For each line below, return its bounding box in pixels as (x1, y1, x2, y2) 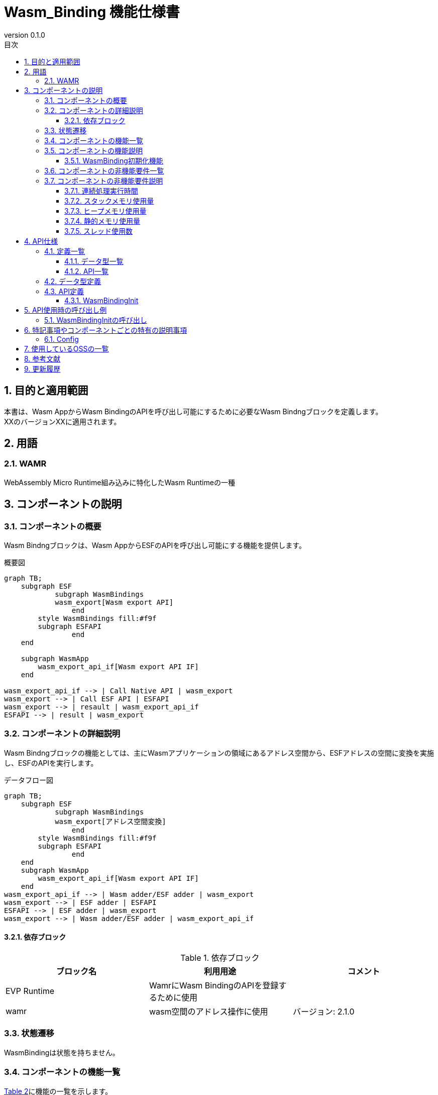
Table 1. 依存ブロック (180, 953, 260, 963)
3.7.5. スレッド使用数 (64, 226, 133, 235)
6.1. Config (44, 334, 79, 343)
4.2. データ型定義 (44, 277, 101, 286)
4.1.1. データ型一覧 (64, 256, 124, 265)
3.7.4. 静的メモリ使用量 (64, 216, 140, 225)
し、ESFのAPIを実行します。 (4, 758, 98, 767)
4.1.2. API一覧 (64, 266, 108, 276)
